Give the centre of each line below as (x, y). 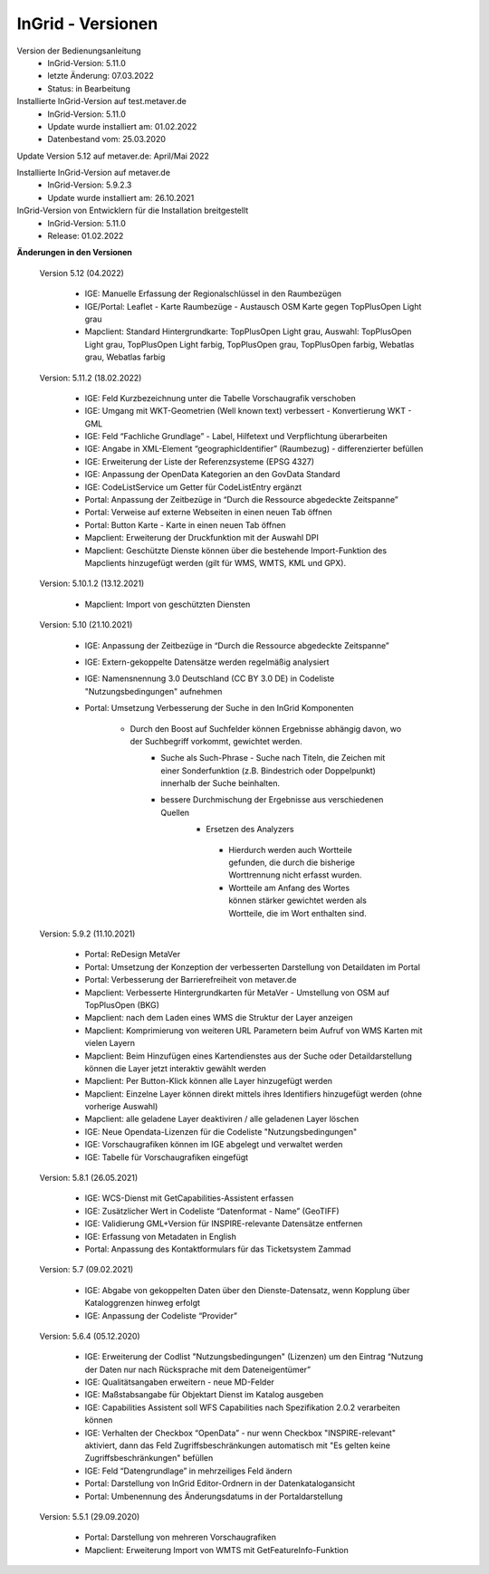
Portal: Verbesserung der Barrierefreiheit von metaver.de (191, 980)
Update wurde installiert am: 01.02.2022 (122, 126)
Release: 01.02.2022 (86, 236)
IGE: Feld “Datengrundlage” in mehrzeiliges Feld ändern (189, 1471)
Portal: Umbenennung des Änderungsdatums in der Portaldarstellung (214, 1496)
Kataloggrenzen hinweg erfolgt (143, 1303)
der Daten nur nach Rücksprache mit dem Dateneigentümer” (198, 1369)
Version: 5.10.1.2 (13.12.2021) (92, 583)
